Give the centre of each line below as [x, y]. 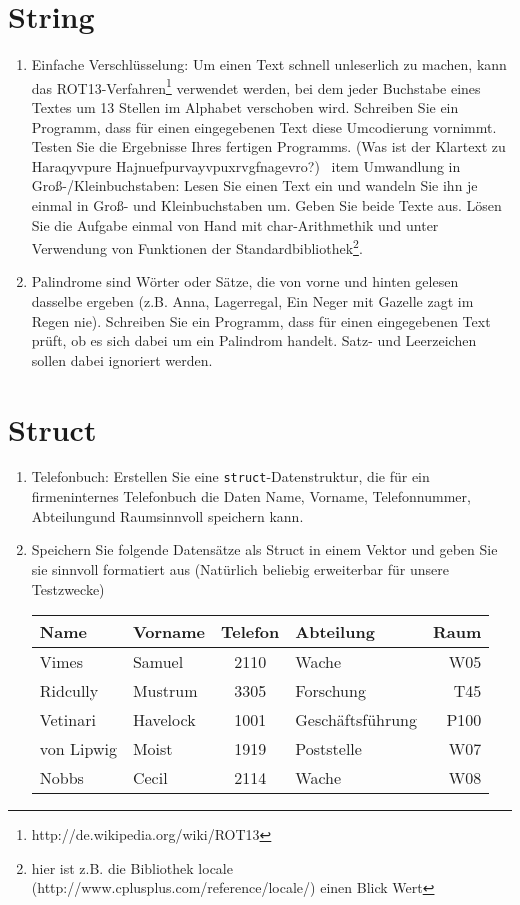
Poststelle [328, 749]
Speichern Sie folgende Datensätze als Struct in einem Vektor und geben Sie [264, 549]
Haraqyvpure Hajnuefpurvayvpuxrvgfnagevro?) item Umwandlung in [246, 165]
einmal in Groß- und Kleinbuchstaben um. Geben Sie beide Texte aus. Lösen [266, 204]
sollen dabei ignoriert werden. [122, 359]
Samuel [158, 662]
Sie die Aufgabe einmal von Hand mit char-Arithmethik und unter [235, 224]
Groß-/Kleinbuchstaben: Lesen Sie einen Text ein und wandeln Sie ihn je [254, 185]
